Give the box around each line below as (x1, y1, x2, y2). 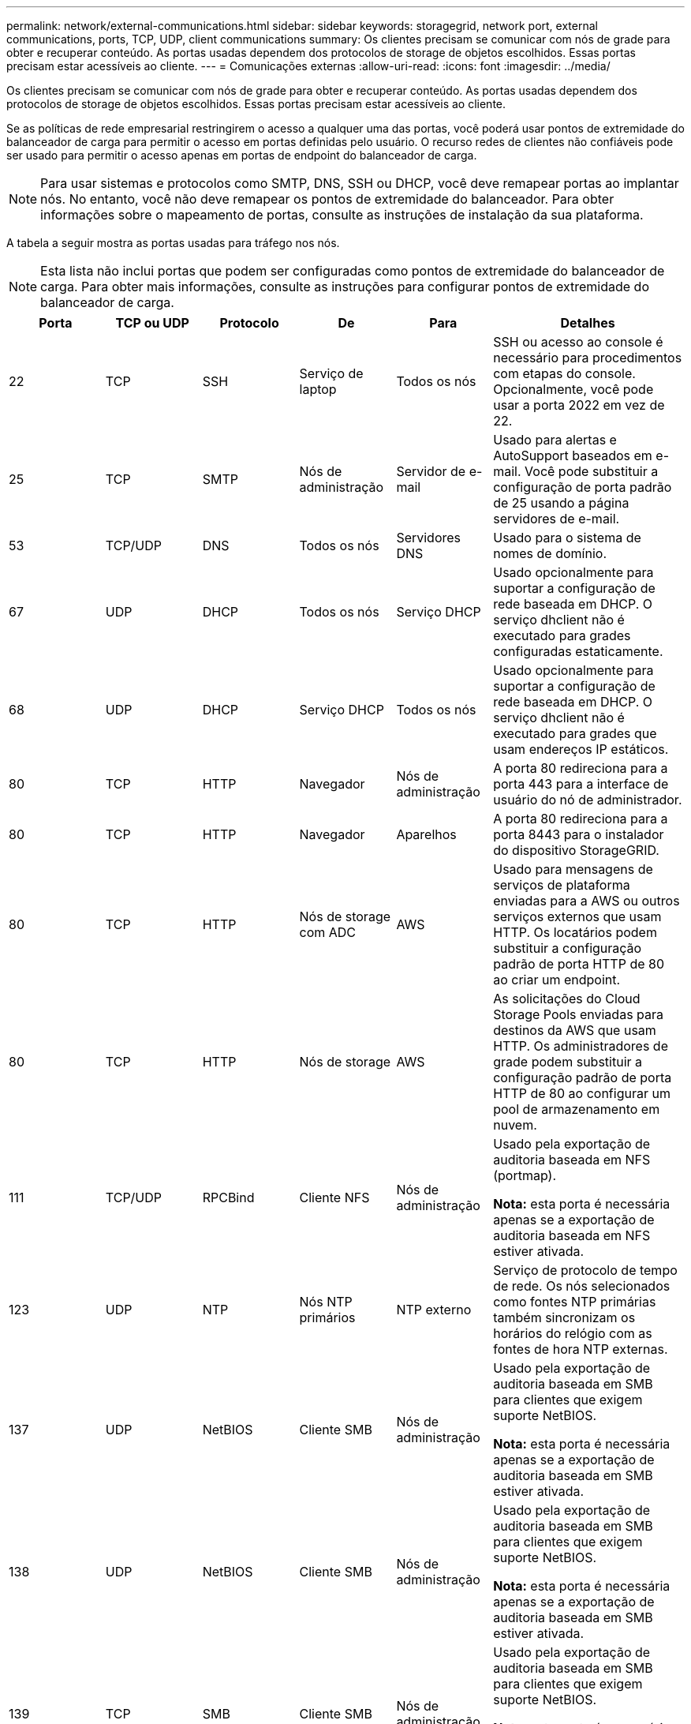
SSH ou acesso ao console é (493, 334, 663, 350)
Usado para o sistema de (493, 530, 641, 545)
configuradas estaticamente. (493, 643, 663, 659)
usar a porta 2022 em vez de (493, 397, 665, 413)
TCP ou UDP (115, 315, 189, 331)
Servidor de (396, 463, 466, 479)
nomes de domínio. (493, 545, 607, 561)
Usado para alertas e (493, 432, 617, 448)
